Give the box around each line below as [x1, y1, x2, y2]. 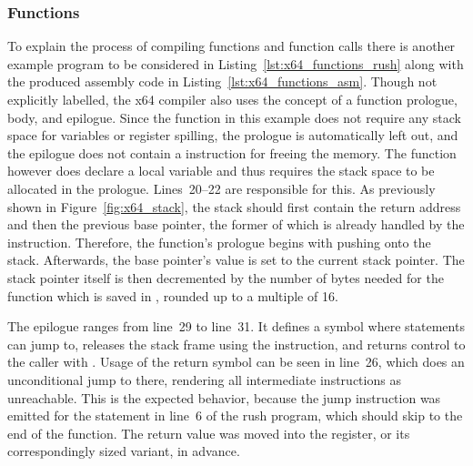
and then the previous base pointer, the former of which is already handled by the [7, 215, 465, 234]
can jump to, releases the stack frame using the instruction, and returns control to [7, 334, 466, 353]
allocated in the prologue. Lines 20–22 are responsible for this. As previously [7, 178, 436, 198]
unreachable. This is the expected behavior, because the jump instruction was [7, 388, 441, 407]
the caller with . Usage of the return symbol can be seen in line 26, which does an [7, 352, 465, 371]
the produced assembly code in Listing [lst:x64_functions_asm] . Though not [7, 72, 438, 91]
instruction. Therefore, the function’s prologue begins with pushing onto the [7, 232, 431, 251]
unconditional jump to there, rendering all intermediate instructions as [7, 370, 401, 389]
